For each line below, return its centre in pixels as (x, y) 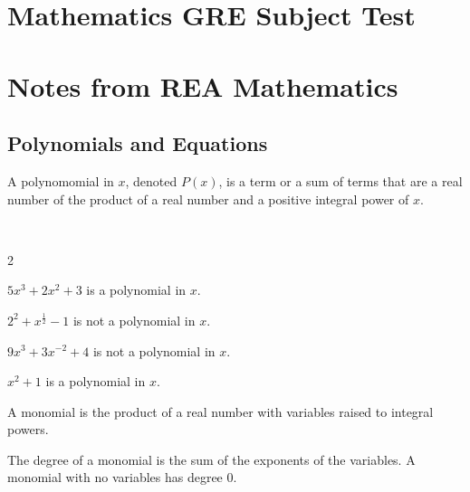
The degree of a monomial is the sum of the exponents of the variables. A (211, 459)
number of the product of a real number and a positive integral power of (208, 199)
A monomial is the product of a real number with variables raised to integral (221, 411)
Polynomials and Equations (138, 143)
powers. (28, 429)
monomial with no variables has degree (115, 477)
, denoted (151, 180)
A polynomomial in (61, 180)
